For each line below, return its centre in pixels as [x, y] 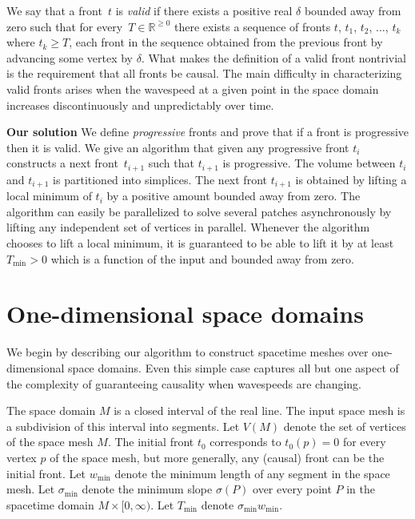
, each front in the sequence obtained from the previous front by [226, 42]
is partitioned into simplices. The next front [160, 179]
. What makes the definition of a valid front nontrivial [274, 57]
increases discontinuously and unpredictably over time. [140, 105]
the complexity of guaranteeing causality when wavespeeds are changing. [184, 383]
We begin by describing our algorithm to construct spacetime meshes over [188, 352]
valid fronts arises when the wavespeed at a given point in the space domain [193, 89]
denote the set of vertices [345, 426]
